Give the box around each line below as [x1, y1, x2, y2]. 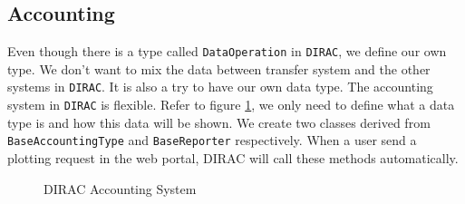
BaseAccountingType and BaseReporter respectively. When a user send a [7, 131, 417, 150]
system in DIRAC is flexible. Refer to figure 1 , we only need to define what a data [7, 95, 455, 114]
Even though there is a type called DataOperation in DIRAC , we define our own [7, 42, 447, 61]
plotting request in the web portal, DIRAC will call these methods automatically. [7, 149, 459, 168]
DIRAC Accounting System [44, 179, 197, 198]
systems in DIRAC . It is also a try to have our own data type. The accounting [7, 77, 433, 96]
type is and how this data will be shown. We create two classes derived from [7, 112, 431, 131]
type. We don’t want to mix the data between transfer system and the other [7, 59, 431, 78]
